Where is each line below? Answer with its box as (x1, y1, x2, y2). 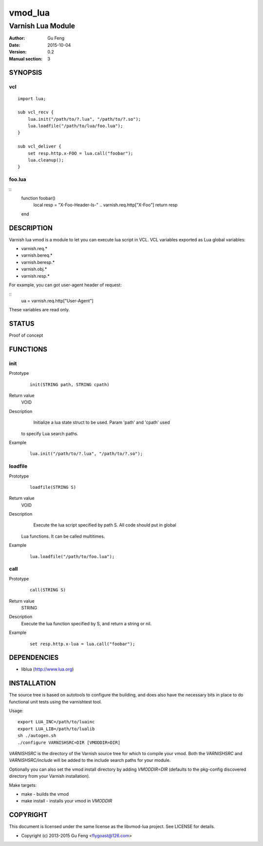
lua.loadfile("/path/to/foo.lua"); (30, 554, 115, 559)
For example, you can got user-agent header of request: (9, 282, 122, 288)
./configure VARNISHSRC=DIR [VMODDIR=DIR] (18, 739, 121, 745)
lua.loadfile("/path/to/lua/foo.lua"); (27, 123, 123, 129)
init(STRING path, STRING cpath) (30, 382, 110, 387)
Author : (9, 35, 25, 41)
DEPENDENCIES (9, 653, 59, 662)
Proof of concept (9, 332, 43, 338)
